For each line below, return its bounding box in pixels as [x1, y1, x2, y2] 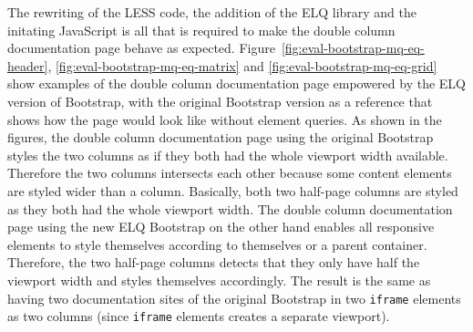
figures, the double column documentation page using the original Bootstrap [7, 128, 434, 147]
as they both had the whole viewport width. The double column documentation [7, 199, 453, 218]
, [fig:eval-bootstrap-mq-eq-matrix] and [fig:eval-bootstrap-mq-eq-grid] [47, 56, 437, 75]
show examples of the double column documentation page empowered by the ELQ [7, 74, 467, 93]
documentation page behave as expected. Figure [7, 38, 275, 57]
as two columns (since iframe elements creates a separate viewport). [7, 306, 390, 326]
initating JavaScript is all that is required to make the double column [7, 20, 396, 39]
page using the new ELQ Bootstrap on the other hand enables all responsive [7, 217, 435, 236]
